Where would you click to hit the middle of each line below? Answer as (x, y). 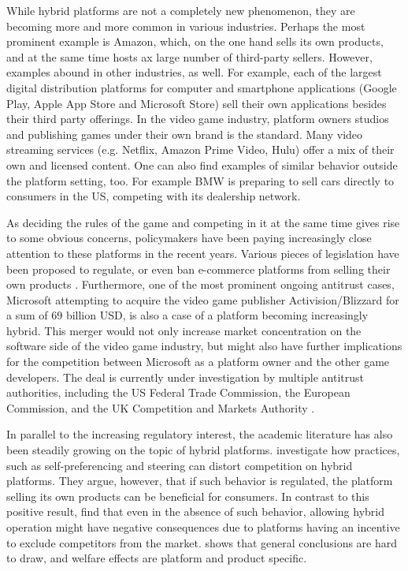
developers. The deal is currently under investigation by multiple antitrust (185, 377)
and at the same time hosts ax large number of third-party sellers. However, (189, 56)
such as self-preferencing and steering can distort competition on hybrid (180, 465)
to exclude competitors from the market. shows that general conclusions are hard (202, 542)
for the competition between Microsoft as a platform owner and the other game (198, 362)
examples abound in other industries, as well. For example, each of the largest (194, 72)
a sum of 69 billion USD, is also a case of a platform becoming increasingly (187, 315)
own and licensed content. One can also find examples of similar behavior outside (202, 164)
